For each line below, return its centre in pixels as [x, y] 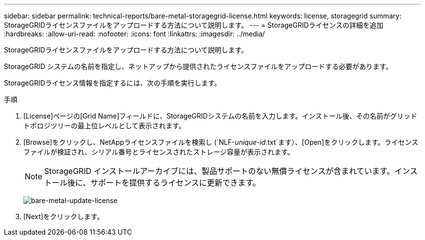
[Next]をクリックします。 [64, 216]
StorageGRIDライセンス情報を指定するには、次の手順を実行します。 [113, 83]
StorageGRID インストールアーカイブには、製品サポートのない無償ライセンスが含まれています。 [220, 171]
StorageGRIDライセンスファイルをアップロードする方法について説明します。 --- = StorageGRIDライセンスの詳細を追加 [194, 25]
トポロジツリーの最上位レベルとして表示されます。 [105, 126]
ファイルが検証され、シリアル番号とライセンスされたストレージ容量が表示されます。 [159, 152]
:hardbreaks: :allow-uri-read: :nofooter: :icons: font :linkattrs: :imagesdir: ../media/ [134, 34]
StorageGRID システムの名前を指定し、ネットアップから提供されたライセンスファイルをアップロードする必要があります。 [198, 66]
